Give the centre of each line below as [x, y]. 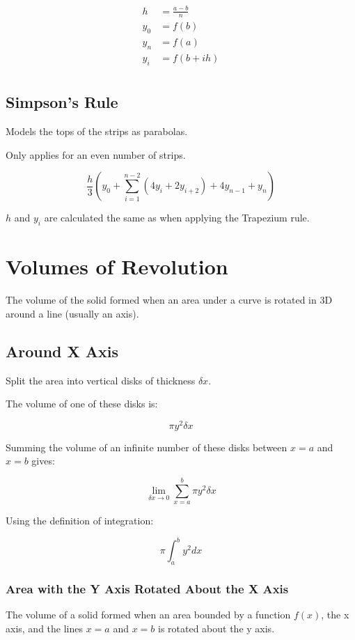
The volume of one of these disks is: [82, 404]
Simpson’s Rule [62, 102]
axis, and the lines [44, 628]
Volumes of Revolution [117, 266]
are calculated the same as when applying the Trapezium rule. [177, 218]
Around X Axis [62, 351]
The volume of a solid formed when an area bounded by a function [148, 615]
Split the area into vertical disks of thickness [101, 380]
